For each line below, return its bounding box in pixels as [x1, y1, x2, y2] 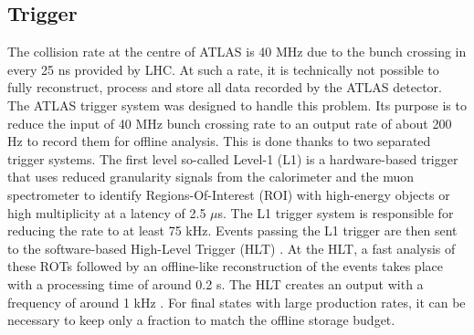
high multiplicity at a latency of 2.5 [7, 203, 206, 222]
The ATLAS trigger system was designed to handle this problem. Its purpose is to [7, 95, 467, 114]
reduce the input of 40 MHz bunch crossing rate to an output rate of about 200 [7, 113, 452, 132]
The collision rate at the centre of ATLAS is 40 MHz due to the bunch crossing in [7, 42, 467, 61]
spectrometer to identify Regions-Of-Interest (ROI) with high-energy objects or [7, 184, 450, 204]
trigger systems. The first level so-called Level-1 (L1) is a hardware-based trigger [7, 149, 458, 168]
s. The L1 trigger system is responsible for [217, 203, 454, 222]
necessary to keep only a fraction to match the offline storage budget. [7, 310, 395, 330]
